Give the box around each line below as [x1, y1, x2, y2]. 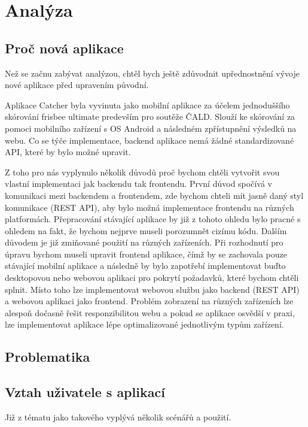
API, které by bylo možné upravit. [5, 146, 131, 158]
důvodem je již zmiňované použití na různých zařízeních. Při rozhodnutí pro [5, 236, 283, 249]
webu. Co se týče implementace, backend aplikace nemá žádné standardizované [5, 134, 294, 146]
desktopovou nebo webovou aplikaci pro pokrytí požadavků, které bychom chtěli [5, 271, 299, 284]
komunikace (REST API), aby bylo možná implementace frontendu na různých [5, 201, 294, 213]
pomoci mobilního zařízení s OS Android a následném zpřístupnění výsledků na [5, 122, 297, 134]
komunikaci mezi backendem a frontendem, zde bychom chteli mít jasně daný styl [5, 189, 304, 201]
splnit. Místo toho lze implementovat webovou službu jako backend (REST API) [5, 283, 300, 295]
